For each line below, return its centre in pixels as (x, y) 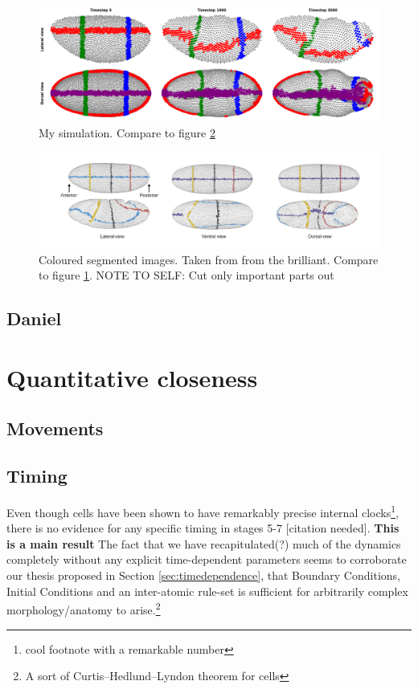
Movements (55, 428)
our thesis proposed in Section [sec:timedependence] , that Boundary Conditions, (203, 575)
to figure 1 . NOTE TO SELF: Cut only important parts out (186, 275)
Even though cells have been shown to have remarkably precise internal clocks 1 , (203, 511)
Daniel (34, 318)
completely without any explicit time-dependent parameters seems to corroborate (207, 559)
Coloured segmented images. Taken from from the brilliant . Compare (209, 259)
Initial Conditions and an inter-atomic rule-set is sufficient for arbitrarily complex (207, 591)
